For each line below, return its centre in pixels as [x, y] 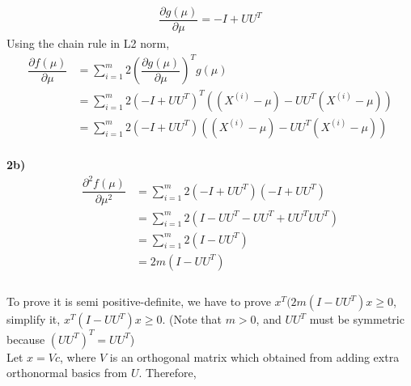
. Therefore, [167, 373]
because [26, 339]
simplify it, [34, 319]
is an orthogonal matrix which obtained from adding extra [254, 356]
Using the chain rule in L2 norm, [88, 43]
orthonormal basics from [67, 373]
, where [78, 356]
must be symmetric [357, 319]
